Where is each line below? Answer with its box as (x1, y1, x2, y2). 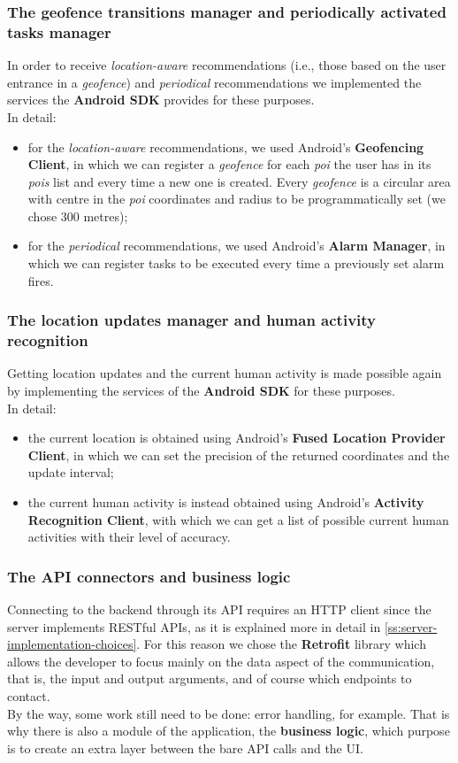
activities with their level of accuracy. (27, 528, 231, 546)
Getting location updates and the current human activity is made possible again (7, 364, 442, 382)
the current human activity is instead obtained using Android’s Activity (27, 492, 424, 511)
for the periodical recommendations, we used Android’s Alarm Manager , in (27, 236, 446, 255)
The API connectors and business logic (7, 565, 291, 587)
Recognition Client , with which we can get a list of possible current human (27, 510, 449, 528)
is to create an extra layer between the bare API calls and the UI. (7, 738, 363, 757)
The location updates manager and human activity (7, 309, 376, 331)
